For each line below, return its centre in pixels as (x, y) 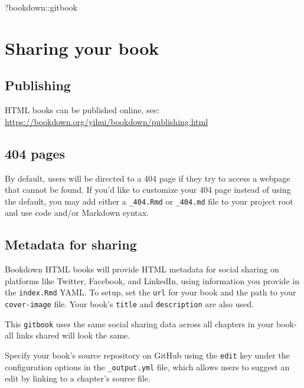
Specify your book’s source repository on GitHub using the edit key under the (147, 355)
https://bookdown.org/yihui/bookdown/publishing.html (107, 121)
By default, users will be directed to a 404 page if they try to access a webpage (148, 178)
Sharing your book (82, 47)
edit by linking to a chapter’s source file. (78, 378)
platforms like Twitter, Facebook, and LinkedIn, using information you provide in (152, 280)
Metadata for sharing (71, 244)
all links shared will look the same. (68, 335)
